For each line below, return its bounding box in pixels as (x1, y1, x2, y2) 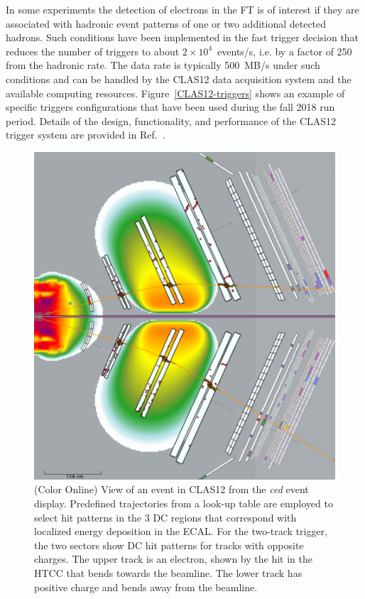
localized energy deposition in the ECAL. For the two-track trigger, (34, 524, 328, 539)
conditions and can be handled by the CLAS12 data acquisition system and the (6, 71, 352, 86)
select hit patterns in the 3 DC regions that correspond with (34, 509, 297, 524)
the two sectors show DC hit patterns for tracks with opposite (34, 537, 304, 552)
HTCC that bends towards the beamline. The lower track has (34, 566, 303, 580)
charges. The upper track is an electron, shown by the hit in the (34, 551, 312, 566)
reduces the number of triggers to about (6, 43, 180, 58)
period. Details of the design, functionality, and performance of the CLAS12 (6, 113, 337, 128)
